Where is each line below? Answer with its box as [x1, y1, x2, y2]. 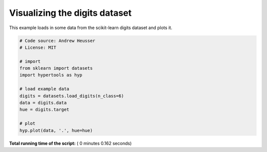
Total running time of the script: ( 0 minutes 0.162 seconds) [9, 140, 132, 146]
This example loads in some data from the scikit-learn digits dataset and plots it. [9, 25, 173, 31]
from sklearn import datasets [19, 66, 93, 71]
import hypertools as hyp [19, 72, 83, 78]
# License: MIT [19, 44, 56, 50]
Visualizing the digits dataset [9, 7, 132, 18]
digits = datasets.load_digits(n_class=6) [19, 93, 124, 99]
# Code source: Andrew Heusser [19, 38, 96, 43]
